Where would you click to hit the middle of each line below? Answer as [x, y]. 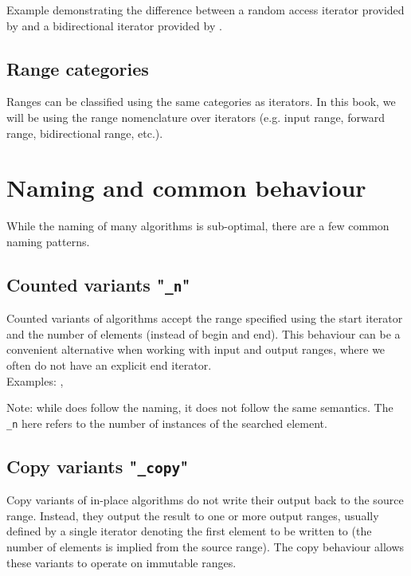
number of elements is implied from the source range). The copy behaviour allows [205, 547]
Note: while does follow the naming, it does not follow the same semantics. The [200, 408]
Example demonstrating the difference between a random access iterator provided [205, 10]
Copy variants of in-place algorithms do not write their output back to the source [205, 500]
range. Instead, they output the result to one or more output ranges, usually [193, 515]
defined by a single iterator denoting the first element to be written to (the [189, 531]
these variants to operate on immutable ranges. [121, 562]
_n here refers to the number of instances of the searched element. [167, 423]
